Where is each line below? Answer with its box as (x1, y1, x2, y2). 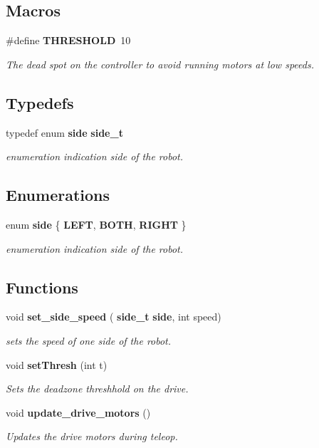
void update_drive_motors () (6, 405, 151, 420)
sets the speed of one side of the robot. (6, 333, 172, 348)
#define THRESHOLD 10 (6, 33, 131, 48)
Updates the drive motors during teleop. (6, 429, 178, 444)
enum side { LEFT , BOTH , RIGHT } (6, 217, 187, 231)
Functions (6, 276, 78, 298)
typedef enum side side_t (6, 125, 123, 140)
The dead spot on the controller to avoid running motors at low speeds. (6, 56, 314, 71)
